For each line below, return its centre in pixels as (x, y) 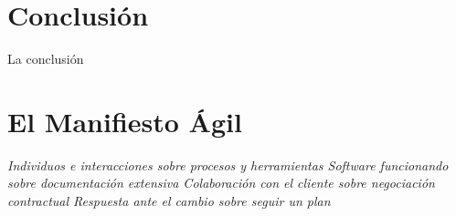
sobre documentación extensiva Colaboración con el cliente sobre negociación (221, 183)
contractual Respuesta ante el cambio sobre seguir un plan (169, 201)
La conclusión (46, 59)
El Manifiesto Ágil (125, 121)
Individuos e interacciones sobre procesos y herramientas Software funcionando (228, 165)
